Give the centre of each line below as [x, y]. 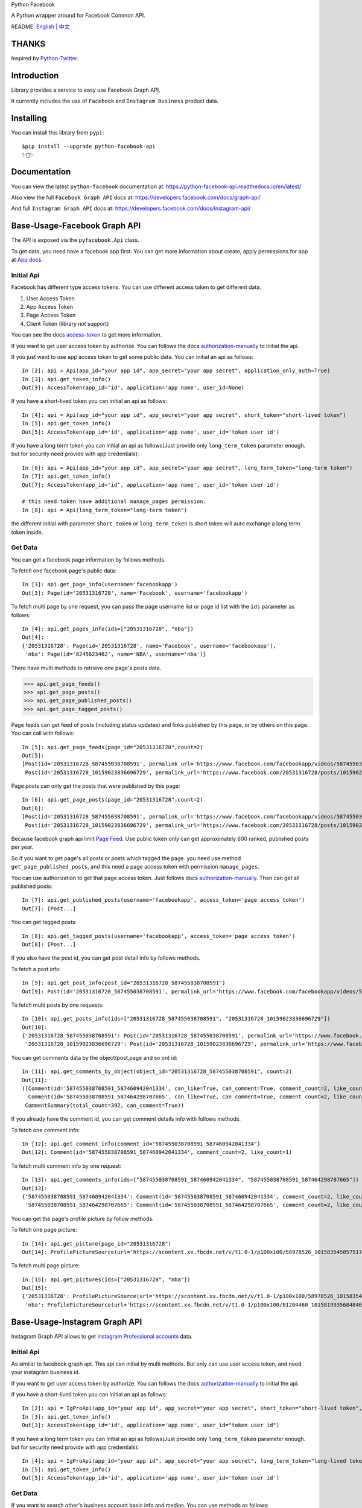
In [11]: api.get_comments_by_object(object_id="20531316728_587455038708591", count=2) [157, 1072]
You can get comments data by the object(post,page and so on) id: [94, 1057]
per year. [22, 847]
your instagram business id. [46, 1372]
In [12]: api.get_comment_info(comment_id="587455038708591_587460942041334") [141, 1144]
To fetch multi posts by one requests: [57, 1005]
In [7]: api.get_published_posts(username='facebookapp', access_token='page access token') [164, 900]
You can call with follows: [43, 733]
